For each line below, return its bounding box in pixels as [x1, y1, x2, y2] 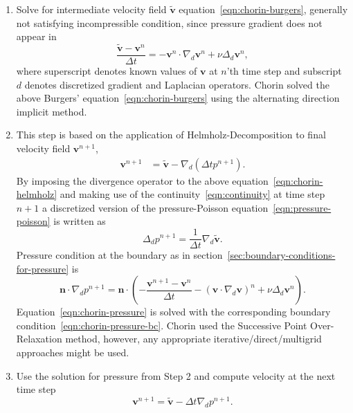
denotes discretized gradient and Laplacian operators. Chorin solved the [24, 77, 329, 91]
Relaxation [16, 331, 62, 346]
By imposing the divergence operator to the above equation [16, 173, 269, 187]
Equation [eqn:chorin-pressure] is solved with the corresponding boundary [16, 304, 331, 319]
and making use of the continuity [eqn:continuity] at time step [60, 187, 325, 201]
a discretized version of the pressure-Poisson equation [42, 200, 269, 214]
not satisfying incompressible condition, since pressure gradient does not [16, 15, 323, 30]
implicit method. [16, 104, 87, 118]
